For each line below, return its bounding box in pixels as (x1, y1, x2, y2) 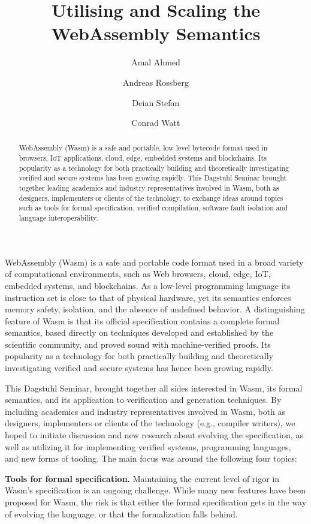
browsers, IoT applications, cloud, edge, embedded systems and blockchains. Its (19, 153, 267, 163)
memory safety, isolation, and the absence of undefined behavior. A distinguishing (5, 303, 305, 315)
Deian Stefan (132, 96, 180, 109)
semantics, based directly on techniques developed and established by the (5, 326, 274, 339)
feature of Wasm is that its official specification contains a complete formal (5, 314, 280, 327)
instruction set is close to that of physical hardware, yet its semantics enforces (5, 291, 291, 303)
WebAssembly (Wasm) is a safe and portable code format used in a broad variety (5, 255, 304, 268)
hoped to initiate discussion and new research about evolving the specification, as (5, 429, 303, 441)
